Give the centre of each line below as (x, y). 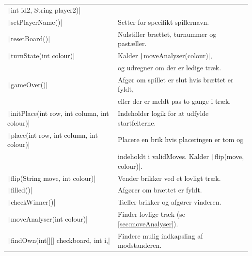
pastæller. (132, 43)
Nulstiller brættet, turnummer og (167, 34)
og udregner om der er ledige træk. (170, 67)
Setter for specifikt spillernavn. (164, 22)
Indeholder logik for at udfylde (163, 113)
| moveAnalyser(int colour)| (48, 219)
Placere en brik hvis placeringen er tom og (181, 139)
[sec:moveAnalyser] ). (148, 223)
